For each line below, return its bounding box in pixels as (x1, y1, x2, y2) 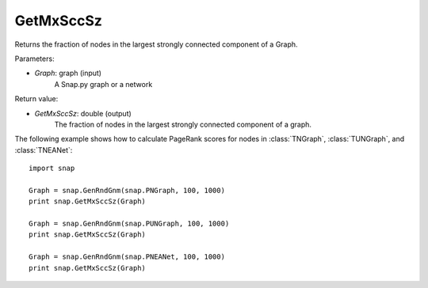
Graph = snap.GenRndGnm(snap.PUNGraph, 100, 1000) (29, 219, 230, 229)
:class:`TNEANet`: (14, 145, 73, 154)
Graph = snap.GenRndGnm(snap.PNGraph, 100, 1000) (29, 186, 226, 195)
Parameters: (14, 54, 55, 63)
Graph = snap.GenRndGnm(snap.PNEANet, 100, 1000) (29, 252, 226, 261)
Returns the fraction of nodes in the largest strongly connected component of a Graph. (14, 40, 298, 49)
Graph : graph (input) (34, 68, 102, 78)
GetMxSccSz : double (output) (34, 108, 132, 118)
